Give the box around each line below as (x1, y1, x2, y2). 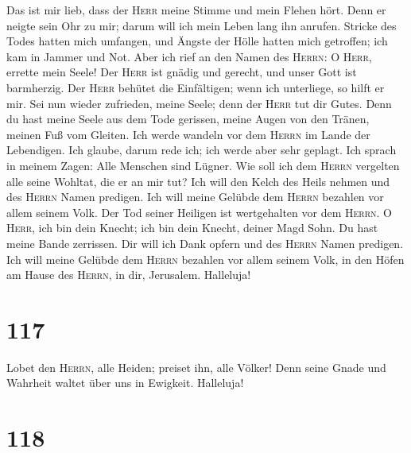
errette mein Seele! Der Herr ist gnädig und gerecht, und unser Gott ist (6, 64, 357, 80)
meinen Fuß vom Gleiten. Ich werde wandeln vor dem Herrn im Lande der (6, 126, 370, 142)
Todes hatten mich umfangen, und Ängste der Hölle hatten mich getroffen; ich (6, 33, 388, 49)
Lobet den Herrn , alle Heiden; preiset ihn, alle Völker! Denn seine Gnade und (6, 358, 386, 375)
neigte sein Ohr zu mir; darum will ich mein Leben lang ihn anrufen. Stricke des (6, 17, 397, 33)
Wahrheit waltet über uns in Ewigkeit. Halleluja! (6, 374, 244, 391)
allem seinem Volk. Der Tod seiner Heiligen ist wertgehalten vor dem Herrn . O (6, 203, 392, 220)
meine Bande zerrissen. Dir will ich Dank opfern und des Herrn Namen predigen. (6, 234, 404, 251)
